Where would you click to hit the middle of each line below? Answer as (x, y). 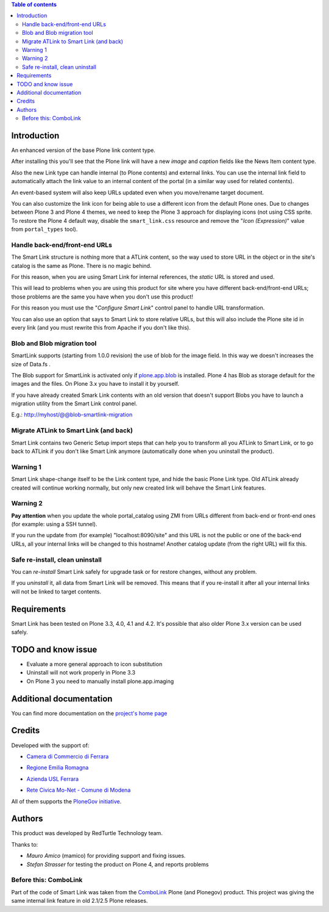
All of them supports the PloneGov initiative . (66, 801)
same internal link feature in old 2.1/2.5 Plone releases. (80, 901)
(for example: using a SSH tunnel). (54, 524)
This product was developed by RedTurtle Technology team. (87, 833)
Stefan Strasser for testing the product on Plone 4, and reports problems (118, 864)
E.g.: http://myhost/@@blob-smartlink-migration (72, 414)
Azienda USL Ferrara (53, 779)
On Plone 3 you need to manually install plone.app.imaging (100, 681)
